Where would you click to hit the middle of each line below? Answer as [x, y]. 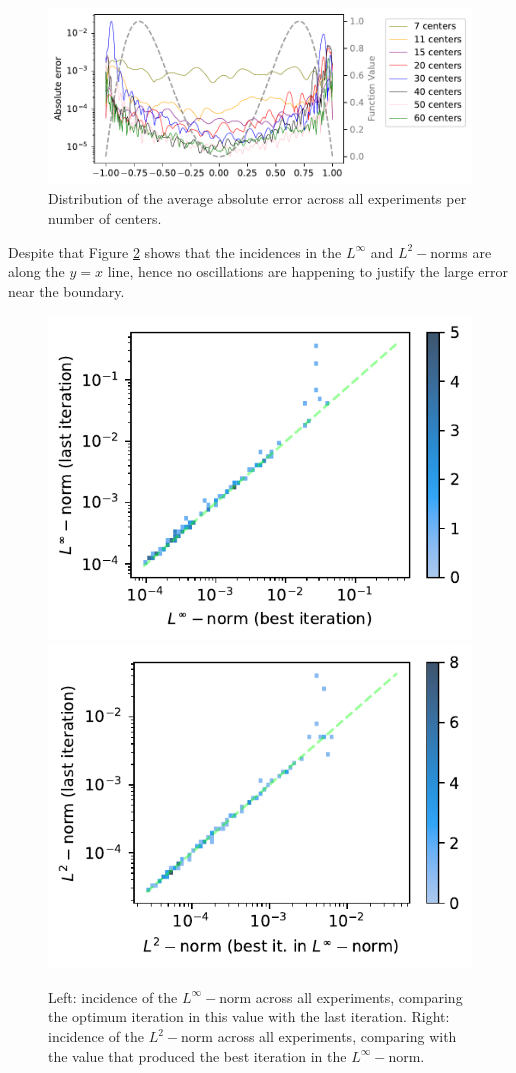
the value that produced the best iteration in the [197, 1055]
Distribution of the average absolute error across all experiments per [257, 198]
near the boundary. [66, 290]
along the [36, 271]
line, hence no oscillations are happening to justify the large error [307, 271]
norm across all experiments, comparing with [319, 1036]
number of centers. [105, 217]
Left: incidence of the [113, 996]
